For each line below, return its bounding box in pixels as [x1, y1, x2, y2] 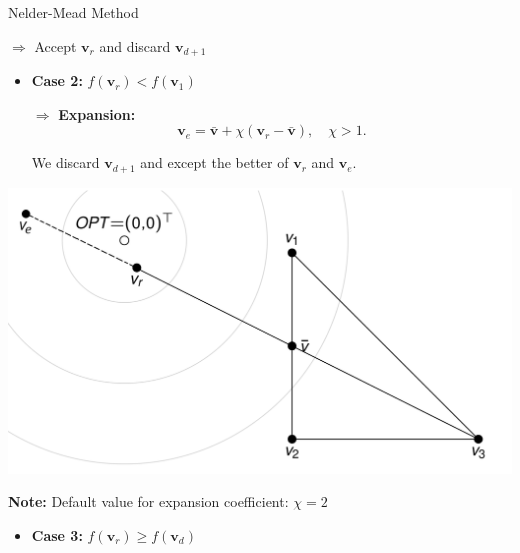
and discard [99, 35, 171, 56]
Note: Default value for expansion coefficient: [8, 491, 289, 512]
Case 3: [31, 524, 83, 545]
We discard [31, 152, 100, 173]
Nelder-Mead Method [8, 2, 139, 22]
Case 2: [31, 70, 83, 91]
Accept [34, 35, 77, 56]
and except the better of [140, 152, 289, 173]
